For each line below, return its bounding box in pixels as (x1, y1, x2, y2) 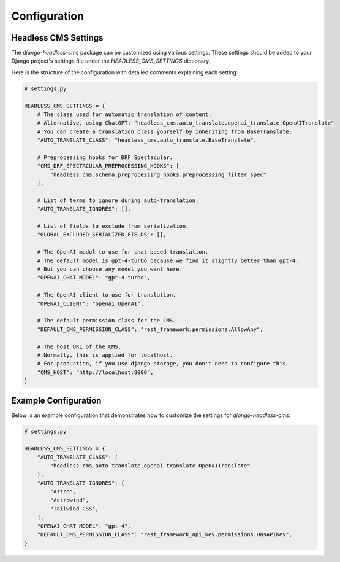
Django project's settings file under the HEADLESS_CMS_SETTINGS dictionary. (11, 57, 211, 64)
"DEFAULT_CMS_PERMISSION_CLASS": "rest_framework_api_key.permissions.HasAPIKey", (37, 531, 293, 538)
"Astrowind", (50, 496, 89, 504)
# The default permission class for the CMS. (37, 317, 176, 324)
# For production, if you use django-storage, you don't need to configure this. (37, 360, 289, 367)
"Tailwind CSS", (50, 505, 99, 512)
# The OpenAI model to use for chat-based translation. (37, 249, 209, 256)
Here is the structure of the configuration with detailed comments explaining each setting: (11, 68, 238, 76)
